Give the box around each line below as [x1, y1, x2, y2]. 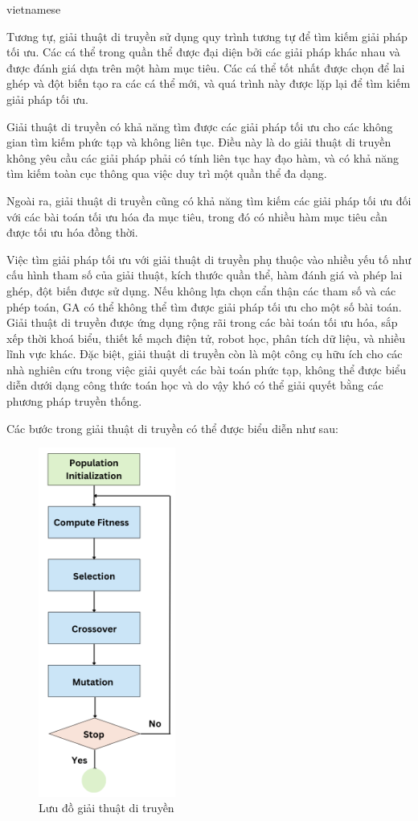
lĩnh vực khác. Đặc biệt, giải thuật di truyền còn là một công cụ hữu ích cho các [6, 345, 403, 362]
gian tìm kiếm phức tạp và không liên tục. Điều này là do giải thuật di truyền [6, 134, 391, 151]
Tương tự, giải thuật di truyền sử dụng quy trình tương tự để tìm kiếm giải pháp [6, 27, 408, 44]
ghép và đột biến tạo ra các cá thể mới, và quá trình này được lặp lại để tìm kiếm [6, 75, 411, 92]
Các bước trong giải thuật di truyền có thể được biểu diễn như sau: [6, 419, 338, 436]
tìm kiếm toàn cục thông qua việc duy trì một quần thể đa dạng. [6, 165, 327, 182]
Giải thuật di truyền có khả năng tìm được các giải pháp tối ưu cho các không [6, 118, 393, 134]
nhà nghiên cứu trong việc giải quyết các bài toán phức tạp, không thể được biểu [6, 361, 407, 377]
